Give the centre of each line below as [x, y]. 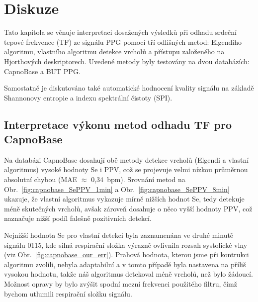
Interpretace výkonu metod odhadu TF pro [118, 124]
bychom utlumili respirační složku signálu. [68, 293]
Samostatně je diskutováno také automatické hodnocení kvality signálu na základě [129, 88]
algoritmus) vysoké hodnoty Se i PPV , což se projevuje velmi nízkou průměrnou [126, 169]
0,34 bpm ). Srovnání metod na [138, 179]
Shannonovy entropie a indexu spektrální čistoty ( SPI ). [88, 97]
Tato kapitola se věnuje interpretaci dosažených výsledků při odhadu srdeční [120, 32]
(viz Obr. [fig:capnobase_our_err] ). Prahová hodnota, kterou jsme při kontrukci [127, 254]
